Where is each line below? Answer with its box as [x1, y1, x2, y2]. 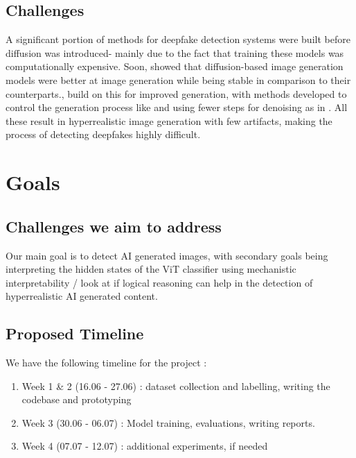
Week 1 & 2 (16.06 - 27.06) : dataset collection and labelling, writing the [21, 378, 330, 393]
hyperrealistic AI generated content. [6, 289, 158, 303]
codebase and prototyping [21, 392, 132, 407]
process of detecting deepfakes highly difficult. [6, 127, 201, 142]
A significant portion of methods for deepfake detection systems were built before [6, 32, 350, 46]
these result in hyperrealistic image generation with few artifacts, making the [6, 113, 332, 128]
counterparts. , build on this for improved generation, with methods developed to [6, 86, 347, 101]
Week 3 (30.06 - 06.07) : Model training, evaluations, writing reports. [21, 415, 315, 430]
